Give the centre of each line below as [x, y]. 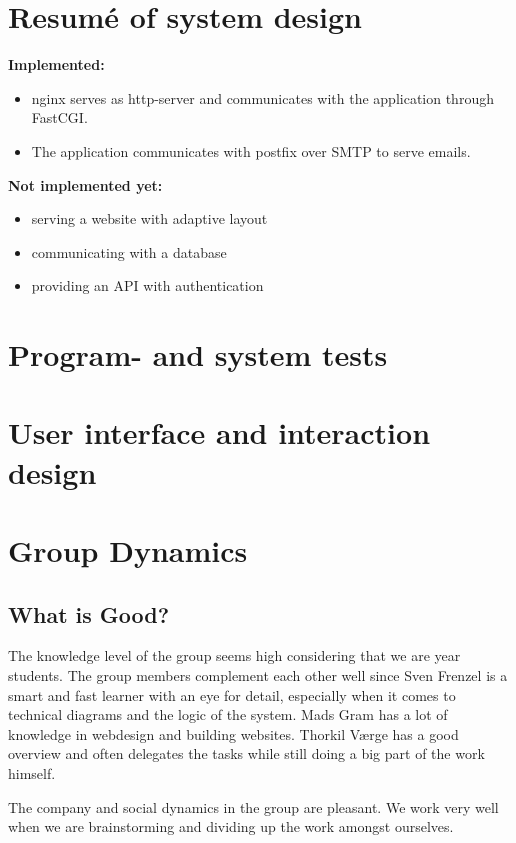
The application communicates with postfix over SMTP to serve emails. [251, 150]
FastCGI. [59, 117]
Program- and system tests [198, 354]
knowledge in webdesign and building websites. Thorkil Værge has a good [233, 733]
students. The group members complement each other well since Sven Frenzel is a [258, 674]
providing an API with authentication [147, 285]
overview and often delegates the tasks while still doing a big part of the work [246, 753]
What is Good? [89, 613]
